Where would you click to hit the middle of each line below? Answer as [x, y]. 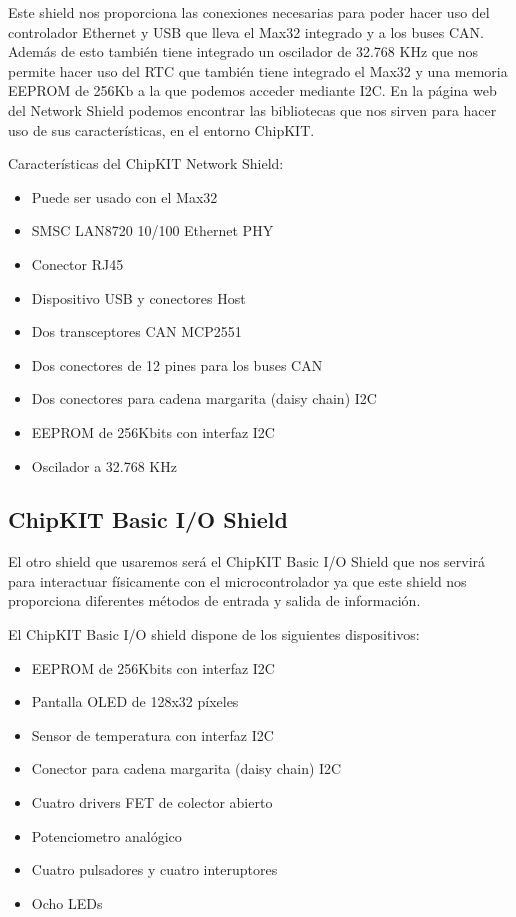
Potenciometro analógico [106, 835]
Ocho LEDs [67, 902]
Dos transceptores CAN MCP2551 [136, 331]
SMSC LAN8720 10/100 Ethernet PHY [152, 230]
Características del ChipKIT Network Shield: [146, 163]
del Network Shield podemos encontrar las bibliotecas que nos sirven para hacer [252, 109]
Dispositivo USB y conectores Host [138, 297]
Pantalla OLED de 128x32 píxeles [135, 701]
